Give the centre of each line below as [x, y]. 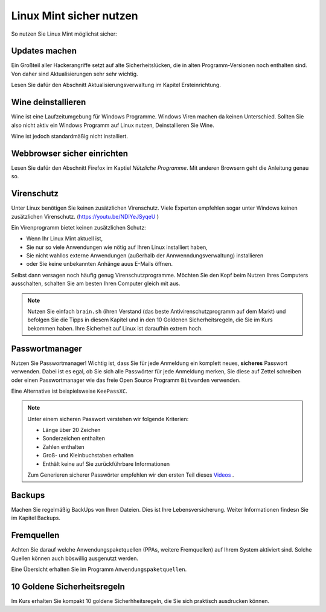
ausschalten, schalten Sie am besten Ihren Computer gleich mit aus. [96, 283]
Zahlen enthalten [63, 446]
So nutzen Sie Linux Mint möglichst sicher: [64, 34]
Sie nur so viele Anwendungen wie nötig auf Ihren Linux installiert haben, [117, 247]
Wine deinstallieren [49, 102]
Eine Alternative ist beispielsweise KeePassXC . [69, 391]
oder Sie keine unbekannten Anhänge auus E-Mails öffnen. [100, 264]
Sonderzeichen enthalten [74, 439]
